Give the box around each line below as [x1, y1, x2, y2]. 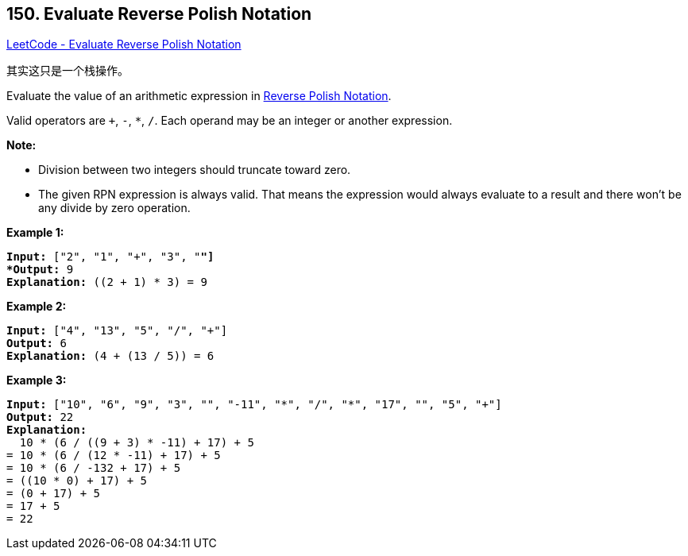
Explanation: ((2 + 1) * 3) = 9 [6, 276, 207, 289]
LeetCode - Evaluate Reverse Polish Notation [6, 37, 242, 52]
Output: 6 [6, 337, 67, 350]
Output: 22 [6, 411, 74, 424]
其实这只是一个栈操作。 [6, 64, 129, 78]
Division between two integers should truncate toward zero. [38, 163, 351, 177]
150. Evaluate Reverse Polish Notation [6, 4, 312, 24]
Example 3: [6, 373, 67, 388]
